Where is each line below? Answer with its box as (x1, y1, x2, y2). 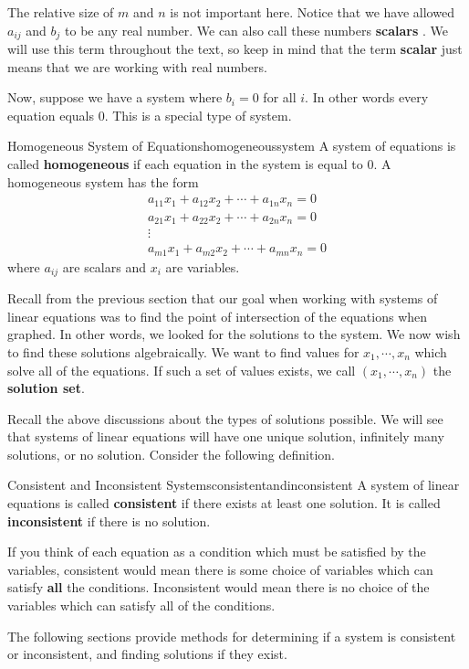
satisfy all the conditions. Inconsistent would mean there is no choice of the (7, 578, 430, 597)
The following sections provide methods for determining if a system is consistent (7, 626, 456, 645)
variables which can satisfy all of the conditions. (7, 596, 276, 615)
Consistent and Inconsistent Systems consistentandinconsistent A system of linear (7, 475, 460, 494)
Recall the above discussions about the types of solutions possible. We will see (7, 409, 443, 428)
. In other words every (305, 88, 429, 107)
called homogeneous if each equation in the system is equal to (7, 154, 363, 174)
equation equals (7, 105, 94, 124)
